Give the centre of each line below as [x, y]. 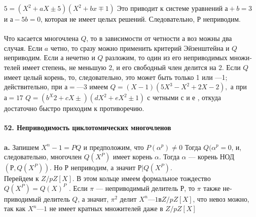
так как [15, 208]
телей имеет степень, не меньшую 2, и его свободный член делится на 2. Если [122, 67]
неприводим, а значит [103, 167]
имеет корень [133, 157]
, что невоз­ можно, [221, 199]
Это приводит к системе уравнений [170, 8]
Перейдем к [21, 178]
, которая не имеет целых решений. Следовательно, [118, 19]
